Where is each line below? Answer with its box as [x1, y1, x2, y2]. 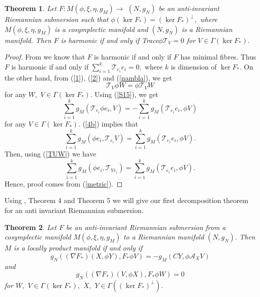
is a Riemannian [182, 23, 233, 34]
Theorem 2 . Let [4, 221, 57, 232]
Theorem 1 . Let [4, 3, 57, 13]
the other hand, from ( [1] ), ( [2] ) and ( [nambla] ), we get [4, 72, 172, 82]
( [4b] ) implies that [82, 118, 138, 129]
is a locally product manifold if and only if [13, 242, 143, 253]
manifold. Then [4, 34, 51, 45]
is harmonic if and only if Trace [60, 34, 159, 45]
